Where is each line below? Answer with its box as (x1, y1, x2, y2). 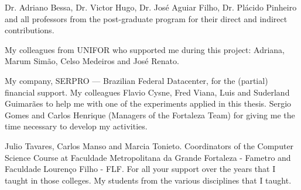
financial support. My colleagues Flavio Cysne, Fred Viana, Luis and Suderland (5, 86, 290, 98)
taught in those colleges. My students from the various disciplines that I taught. (5, 174, 292, 186)
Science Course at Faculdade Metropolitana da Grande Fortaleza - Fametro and (5, 151, 291, 163)
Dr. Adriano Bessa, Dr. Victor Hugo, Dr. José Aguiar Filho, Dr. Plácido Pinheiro (5, 1, 297, 13)
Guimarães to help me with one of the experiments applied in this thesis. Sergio (5, 97, 292, 110)
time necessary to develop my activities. (5, 120, 148, 132)
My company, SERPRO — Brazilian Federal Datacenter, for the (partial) (5, 74, 268, 86)
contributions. (5, 24, 54, 36)
